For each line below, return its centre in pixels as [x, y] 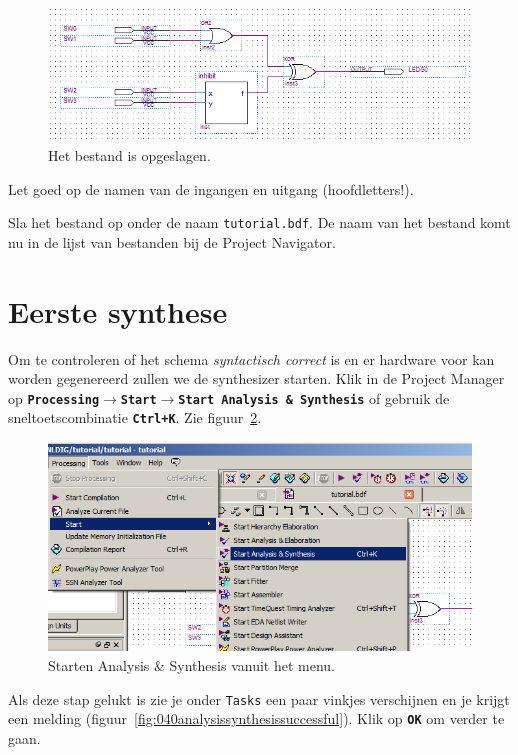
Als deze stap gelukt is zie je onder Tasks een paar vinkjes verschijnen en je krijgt [259, 698]
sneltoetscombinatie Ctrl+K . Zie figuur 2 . [135, 417]
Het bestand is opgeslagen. [129, 154]
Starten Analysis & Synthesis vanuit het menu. [191, 665]
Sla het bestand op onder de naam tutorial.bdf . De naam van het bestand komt [259, 222]
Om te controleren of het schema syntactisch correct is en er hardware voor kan [251, 358]
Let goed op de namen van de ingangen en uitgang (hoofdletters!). [211, 188]
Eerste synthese [118, 310]
